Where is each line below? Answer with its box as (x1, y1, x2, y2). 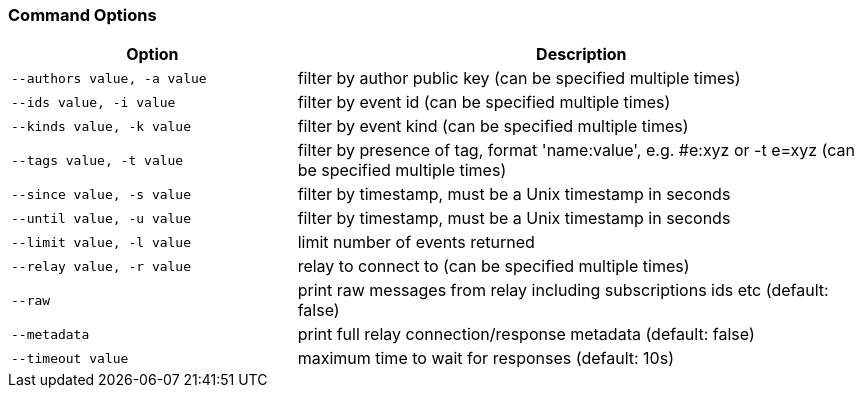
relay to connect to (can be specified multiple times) (297, 256, 690, 277)
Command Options (8, 5, 157, 25)
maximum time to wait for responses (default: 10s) (297, 348, 674, 369)
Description (536, 44, 627, 65)
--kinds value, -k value (11, 118, 192, 134)
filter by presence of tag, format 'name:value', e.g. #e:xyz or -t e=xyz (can (297, 140, 855, 161)
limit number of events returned (297, 232, 535, 253)
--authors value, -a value (11, 70, 207, 86)
